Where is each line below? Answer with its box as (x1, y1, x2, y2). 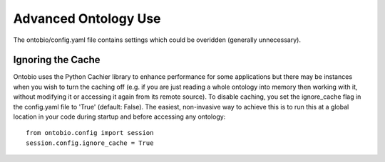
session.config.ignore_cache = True (26, 139, 154, 147)
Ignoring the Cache (13, 54, 101, 66)
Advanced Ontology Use (13, 11, 161, 26)
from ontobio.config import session (26, 129, 154, 137)
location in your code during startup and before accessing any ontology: (13, 112, 226, 121)
